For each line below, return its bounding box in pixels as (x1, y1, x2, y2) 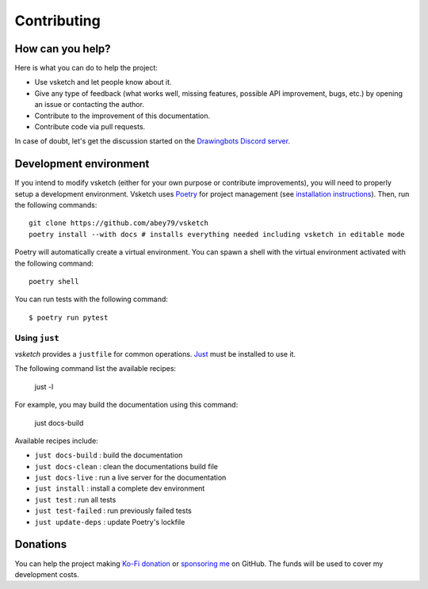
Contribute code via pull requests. (34, 122, 146, 132)
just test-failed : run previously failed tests (34, 506, 192, 515)
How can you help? (14, 42, 111, 55)
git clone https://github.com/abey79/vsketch (29, 219, 209, 228)
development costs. (14, 569, 79, 579)
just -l (34, 381, 54, 392)
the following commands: (14, 201, 97, 210)
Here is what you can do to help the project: (14, 63, 159, 73)
